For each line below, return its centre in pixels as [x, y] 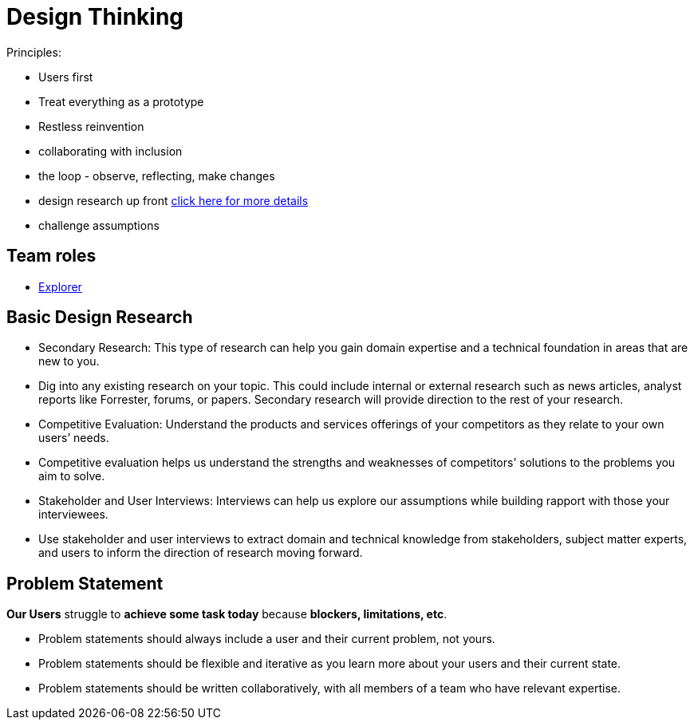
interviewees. [73, 515]
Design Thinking [95, 17]
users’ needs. [74, 438]
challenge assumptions [99, 225]
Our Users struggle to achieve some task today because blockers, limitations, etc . [227, 614]
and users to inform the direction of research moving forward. [201, 553]
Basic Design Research [100, 318]
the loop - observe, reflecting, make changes [157, 176]
